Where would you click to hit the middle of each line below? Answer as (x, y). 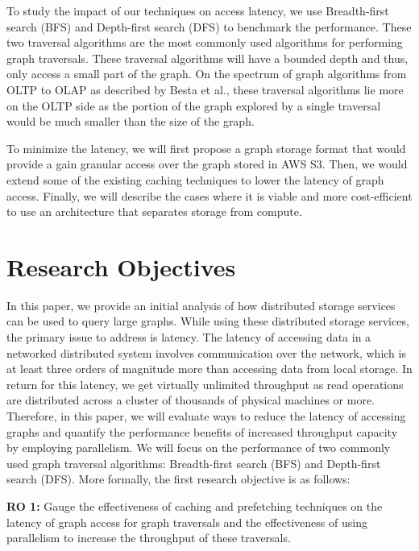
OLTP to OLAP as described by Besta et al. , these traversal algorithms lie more (205, 89)
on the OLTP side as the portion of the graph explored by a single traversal (194, 105)
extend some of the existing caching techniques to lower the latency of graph (195, 179)
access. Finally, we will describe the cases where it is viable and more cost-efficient (209, 195)
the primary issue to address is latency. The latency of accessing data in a (189, 337)
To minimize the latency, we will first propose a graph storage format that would (206, 148)
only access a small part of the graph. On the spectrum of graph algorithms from (207, 74)
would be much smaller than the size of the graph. (131, 121)
